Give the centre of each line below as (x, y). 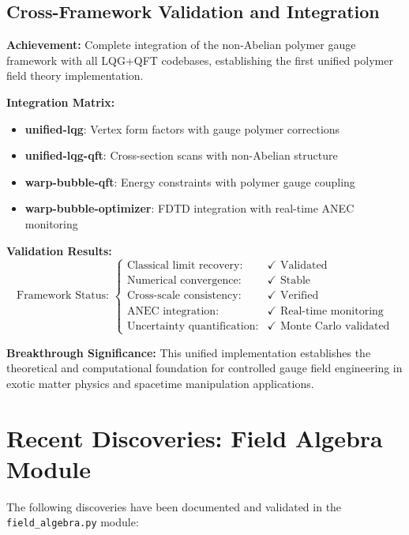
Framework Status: (63, 296)
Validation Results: (59, 250)
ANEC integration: (173, 311)
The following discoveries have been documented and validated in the (174, 506)
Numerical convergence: (184, 281)
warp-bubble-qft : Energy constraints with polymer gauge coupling (190, 181)
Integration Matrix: (61, 102)
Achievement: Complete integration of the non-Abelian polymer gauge (181, 45)
